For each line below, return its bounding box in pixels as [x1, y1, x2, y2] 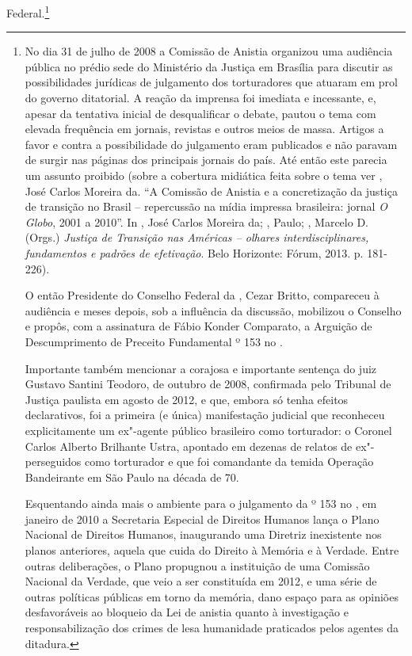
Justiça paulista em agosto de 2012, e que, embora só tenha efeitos [25, 391, 349, 407]
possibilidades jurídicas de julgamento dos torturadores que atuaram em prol [25, 74, 398, 90]
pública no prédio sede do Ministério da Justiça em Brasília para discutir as [25, 58, 393, 74]
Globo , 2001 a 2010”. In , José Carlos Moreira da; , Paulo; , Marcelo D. [25, 213, 368, 230]
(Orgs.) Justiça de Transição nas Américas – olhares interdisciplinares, [25, 229, 369, 246]
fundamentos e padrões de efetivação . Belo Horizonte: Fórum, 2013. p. [25, 244, 364, 261]
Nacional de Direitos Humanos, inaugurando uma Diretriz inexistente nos [25, 526, 382, 543]
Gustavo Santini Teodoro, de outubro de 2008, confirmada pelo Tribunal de [25, 376, 391, 392]
